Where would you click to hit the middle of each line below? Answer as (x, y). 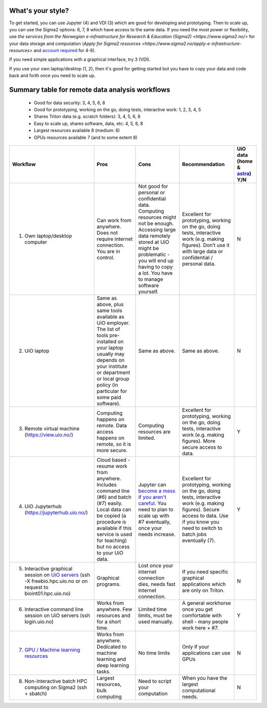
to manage (151, 279)
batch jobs (195, 534)
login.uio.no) (39, 621)
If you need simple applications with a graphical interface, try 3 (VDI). (80, 59)
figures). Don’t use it (206, 245)
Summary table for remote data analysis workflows (90, 90)
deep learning (113, 665)
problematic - (154, 254)
